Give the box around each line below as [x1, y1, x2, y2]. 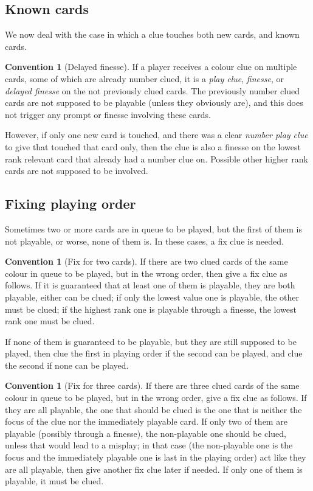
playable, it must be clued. [5, 475, 104, 487]
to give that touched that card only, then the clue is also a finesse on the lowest [5, 140, 301, 153]
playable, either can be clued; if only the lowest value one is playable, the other [5, 290, 299, 303]
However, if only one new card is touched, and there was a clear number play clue [5, 128, 308, 141]
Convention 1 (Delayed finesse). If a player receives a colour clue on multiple [5, 60, 297, 73]
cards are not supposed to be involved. [5, 164, 148, 177]
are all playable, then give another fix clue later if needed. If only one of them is [5, 462, 303, 475]
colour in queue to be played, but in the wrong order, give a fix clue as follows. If [5, 391, 307, 404]
